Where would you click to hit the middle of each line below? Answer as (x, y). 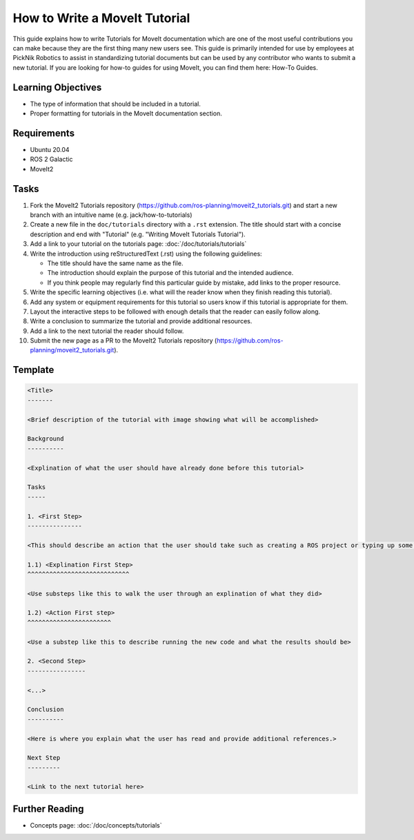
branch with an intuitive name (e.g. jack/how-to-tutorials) (111, 215)
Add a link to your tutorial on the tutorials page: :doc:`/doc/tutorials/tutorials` (138, 244)
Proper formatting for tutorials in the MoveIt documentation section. (126, 113)
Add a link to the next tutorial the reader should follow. (107, 331)
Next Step (44, 758)
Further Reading (48, 809)
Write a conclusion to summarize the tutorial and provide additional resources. (141, 321)
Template (33, 370)
